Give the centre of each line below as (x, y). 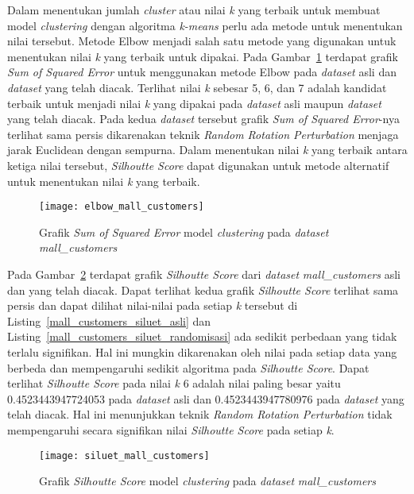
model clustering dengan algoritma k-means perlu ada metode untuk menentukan (205, 25)
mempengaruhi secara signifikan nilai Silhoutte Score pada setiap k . (171, 429)
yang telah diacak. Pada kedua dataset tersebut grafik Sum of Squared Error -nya (203, 119)
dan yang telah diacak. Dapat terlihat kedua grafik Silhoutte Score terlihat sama (203, 289)
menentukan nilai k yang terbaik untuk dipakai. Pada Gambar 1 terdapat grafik (203, 56)
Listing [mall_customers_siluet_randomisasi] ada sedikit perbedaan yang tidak (202, 336)
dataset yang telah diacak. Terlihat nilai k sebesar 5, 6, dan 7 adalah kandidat (197, 87)
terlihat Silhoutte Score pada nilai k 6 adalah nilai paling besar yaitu (174, 383)
